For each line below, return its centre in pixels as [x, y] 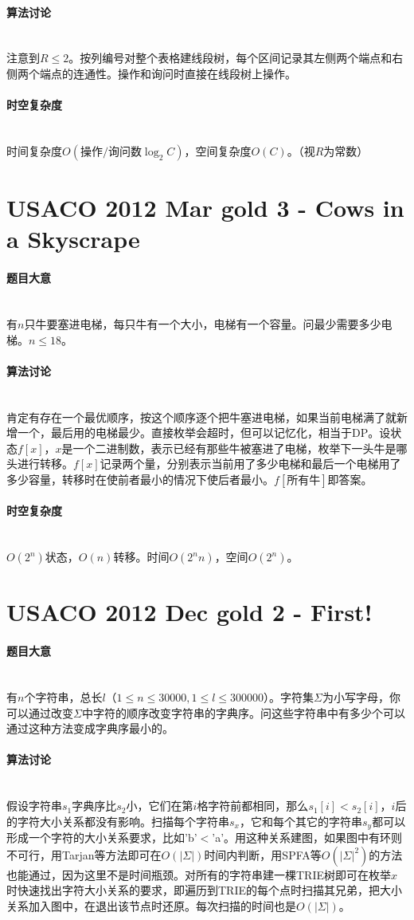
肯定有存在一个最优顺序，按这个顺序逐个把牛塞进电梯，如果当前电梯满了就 [201, 417]
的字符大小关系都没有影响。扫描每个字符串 [118, 821]
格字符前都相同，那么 [253, 806]
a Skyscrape [73, 239]
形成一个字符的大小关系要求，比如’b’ [102, 837]
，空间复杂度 [218, 150]
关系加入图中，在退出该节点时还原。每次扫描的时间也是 [151, 906]
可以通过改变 [40, 712]
